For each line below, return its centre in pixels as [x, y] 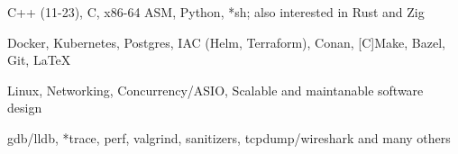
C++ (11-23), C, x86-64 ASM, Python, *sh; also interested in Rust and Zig [216, 12]
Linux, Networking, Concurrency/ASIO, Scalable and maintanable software [215, 90]
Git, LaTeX [39, 60]
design [25, 108]
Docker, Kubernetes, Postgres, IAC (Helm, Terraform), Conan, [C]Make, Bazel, [226, 42]
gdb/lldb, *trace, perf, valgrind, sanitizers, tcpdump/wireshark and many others [229, 137]
